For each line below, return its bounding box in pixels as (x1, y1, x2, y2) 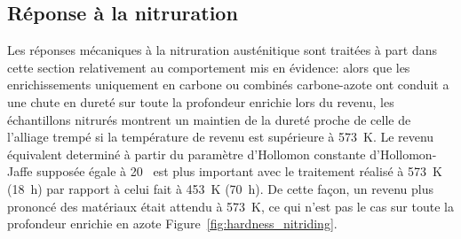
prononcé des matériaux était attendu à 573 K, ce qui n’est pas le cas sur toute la (7, 197, 454, 215)
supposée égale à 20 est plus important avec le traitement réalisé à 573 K (36, 162, 442, 181)
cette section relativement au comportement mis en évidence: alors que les (7, 58, 410, 76)
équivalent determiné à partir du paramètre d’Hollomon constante (7, 144, 366, 163)
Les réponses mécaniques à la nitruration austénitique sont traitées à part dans (7, 41, 437, 59)
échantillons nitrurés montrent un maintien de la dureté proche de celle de (7, 110, 411, 128)
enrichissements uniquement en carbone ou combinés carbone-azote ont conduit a (7, 75, 449, 94)
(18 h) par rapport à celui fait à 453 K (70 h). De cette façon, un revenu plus (7, 179, 433, 197)
